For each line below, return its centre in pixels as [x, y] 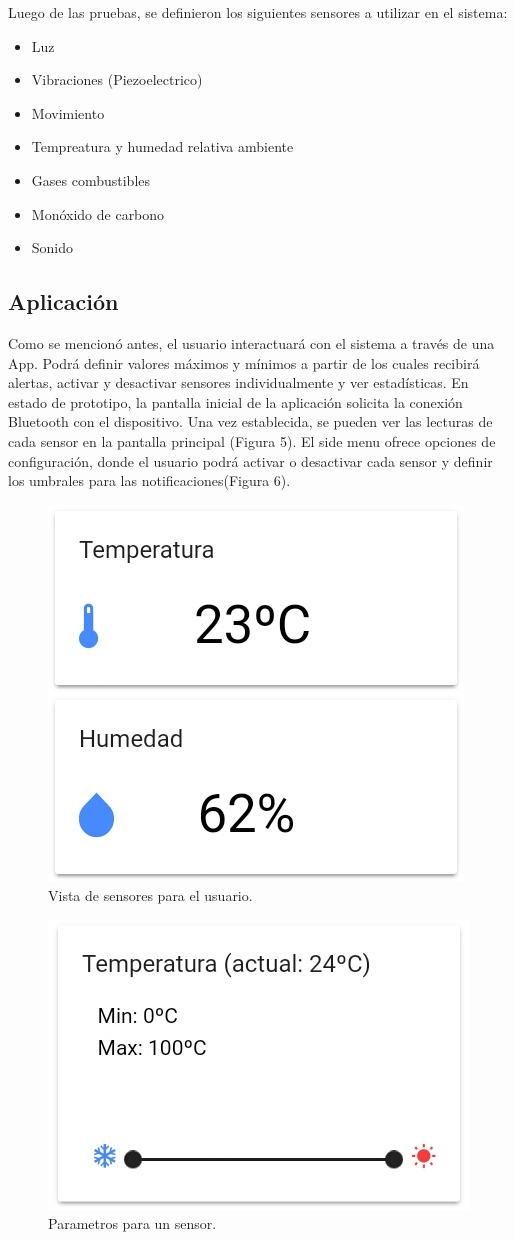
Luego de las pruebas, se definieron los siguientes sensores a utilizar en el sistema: [258, 12]
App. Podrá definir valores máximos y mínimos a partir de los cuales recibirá [244, 362]
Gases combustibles [91, 179]
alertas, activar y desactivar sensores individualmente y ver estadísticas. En [238, 382]
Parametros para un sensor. [132, 1223]
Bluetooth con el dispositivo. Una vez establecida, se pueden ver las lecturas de [250, 421]
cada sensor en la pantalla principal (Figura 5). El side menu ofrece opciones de [252, 440]
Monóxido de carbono [98, 213]
